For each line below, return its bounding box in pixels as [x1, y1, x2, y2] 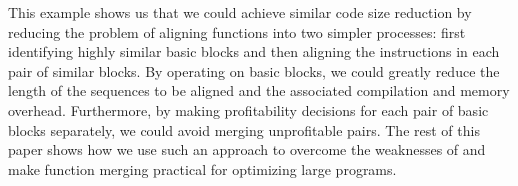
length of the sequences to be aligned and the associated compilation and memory [8, 80, 510, 101]
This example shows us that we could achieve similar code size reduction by [8, 2, 472, 22]
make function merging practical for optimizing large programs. [8, 158, 397, 179]
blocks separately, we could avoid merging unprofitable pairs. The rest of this [8, 119, 480, 140]
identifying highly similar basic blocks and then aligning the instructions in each [8, 41, 500, 62]
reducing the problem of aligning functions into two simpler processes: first [8, 21, 466, 42]
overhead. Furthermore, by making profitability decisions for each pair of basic [8, 99, 489, 120]
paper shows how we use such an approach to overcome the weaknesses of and [8, 139, 486, 160]
